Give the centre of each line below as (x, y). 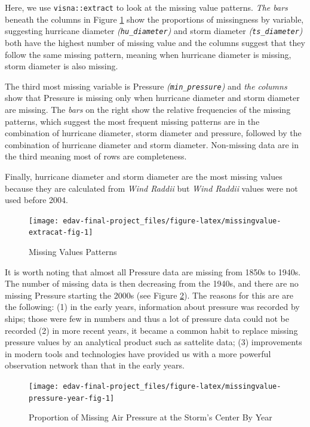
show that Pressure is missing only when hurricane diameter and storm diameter (152, 98)
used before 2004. (36, 200)
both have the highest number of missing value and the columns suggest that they (155, 42)
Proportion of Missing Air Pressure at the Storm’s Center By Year (151, 417)
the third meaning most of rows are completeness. (96, 156)
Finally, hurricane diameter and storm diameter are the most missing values (144, 176)
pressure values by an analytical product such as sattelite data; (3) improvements (154, 342)
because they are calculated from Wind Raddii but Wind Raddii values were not (151, 188)
